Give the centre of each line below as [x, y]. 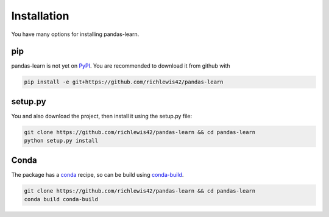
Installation [40, 16]
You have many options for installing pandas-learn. [75, 34]
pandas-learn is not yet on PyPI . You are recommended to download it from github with [121, 66]
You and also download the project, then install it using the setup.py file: [101, 116]
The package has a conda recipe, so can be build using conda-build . [97, 174]
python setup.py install [61, 141]
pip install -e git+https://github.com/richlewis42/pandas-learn [124, 82]
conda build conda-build [61, 199]
